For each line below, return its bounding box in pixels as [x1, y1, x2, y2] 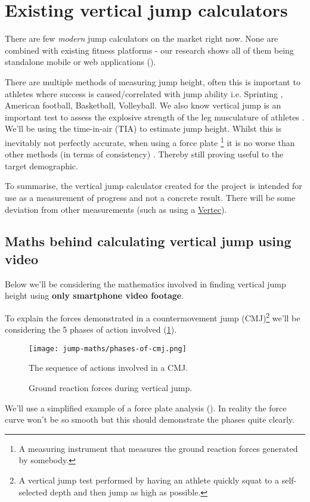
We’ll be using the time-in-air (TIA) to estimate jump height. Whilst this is [5, 122, 281, 135]
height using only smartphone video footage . [5, 289, 184, 302]
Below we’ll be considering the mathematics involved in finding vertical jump [5, 277, 286, 290]
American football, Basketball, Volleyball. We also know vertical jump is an [5, 99, 281, 111]
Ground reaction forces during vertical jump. [29, 381, 193, 393]
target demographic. [5, 159, 78, 172]
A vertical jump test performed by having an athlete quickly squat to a [18, 473, 280, 486]
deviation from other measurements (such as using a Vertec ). [5, 203, 227, 215]
